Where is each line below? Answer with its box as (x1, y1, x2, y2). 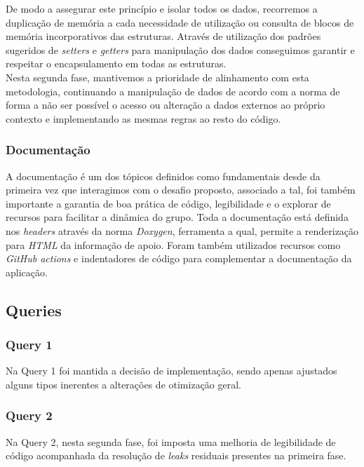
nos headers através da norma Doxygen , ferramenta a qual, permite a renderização (6, 223, 359, 238)
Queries (6, 299, 62, 320)
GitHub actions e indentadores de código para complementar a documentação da (6, 251, 352, 266)
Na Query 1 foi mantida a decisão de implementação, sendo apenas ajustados (6, 363, 337, 378)
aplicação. (6, 264, 48, 279)
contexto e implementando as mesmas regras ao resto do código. (6, 111, 281, 126)
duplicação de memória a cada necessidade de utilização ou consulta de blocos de (6, 15, 354, 29)
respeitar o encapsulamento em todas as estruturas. (6, 56, 227, 71)
